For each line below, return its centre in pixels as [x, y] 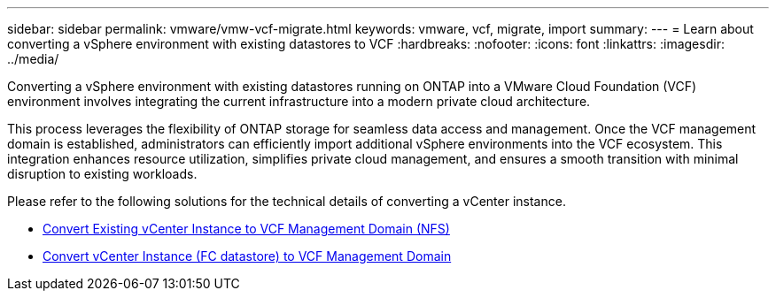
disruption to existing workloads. [102, 174]
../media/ [33, 59]
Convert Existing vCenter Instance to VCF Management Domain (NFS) [246, 229]
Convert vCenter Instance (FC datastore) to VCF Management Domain [247, 256]
